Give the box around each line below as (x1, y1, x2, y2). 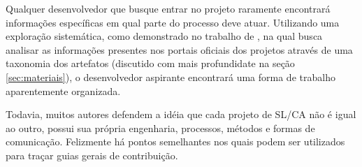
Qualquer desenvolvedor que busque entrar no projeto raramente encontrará (6, 1, 331, 15)
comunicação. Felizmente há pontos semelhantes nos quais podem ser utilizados (6, 134, 345, 149)
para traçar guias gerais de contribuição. (6, 147, 178, 162)
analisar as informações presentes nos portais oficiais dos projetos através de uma (6, 42, 353, 57)
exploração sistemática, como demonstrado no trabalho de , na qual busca (6, 29, 323, 43)
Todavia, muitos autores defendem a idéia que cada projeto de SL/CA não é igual (6, 107, 356, 122)
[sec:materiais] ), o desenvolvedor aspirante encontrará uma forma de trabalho (6, 69, 335, 84)
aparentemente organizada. (6, 83, 121, 98)
